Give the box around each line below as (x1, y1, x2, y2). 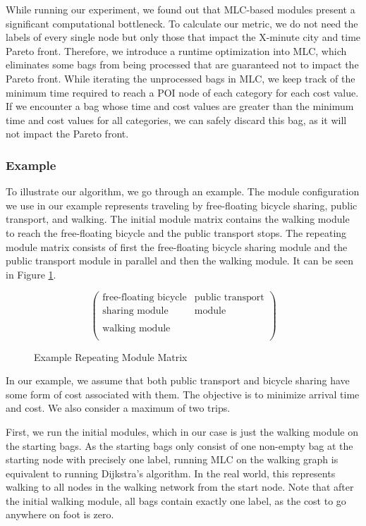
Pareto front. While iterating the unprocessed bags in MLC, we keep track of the (6, 71, 355, 85)
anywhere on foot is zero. (6, 507, 114, 522)
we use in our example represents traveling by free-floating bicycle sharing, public (6, 197, 358, 212)
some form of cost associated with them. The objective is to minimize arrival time (6, 386, 360, 401)
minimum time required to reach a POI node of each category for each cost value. (6, 85, 359, 99)
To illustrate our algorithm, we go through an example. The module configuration (6, 184, 360, 199)
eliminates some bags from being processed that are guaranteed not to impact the (6, 57, 359, 72)
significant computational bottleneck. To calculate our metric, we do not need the (6, 16, 358, 30)
